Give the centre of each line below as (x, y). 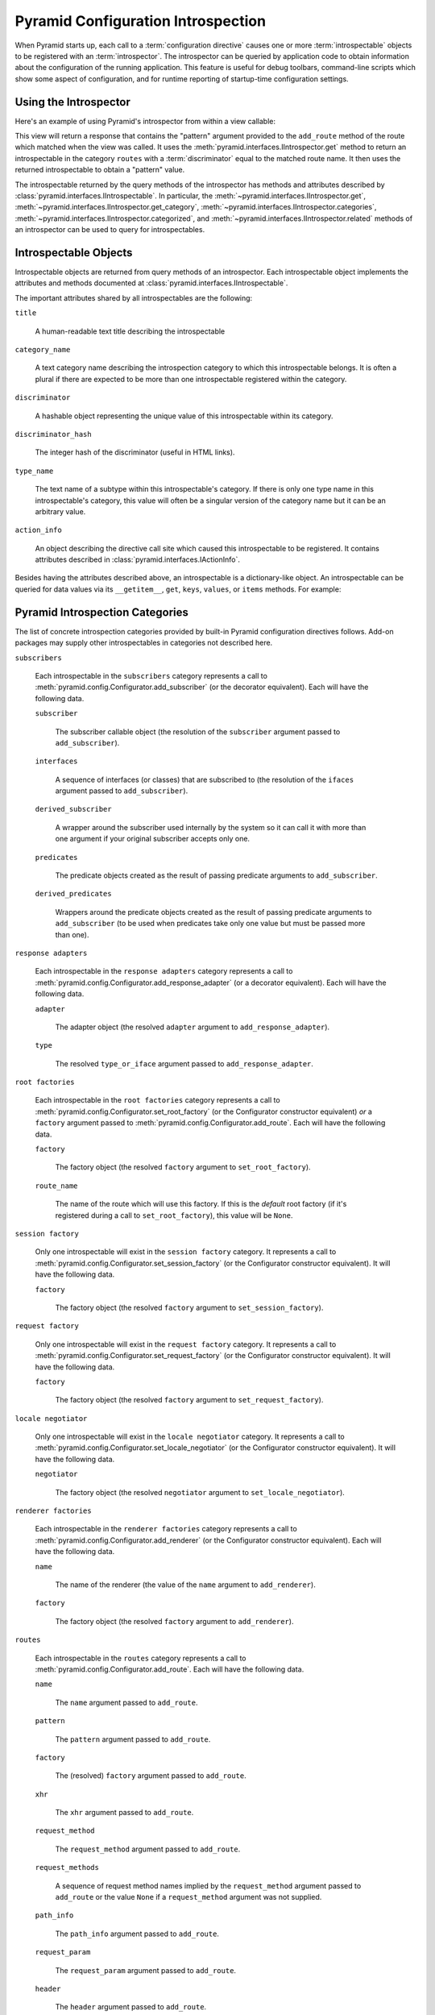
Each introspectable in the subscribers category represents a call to (151, 675)
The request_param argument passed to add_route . (146, 1970)
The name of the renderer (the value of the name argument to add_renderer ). (185, 1585)
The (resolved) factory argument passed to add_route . (151, 1776)
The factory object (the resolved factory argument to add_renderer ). (174, 1621)
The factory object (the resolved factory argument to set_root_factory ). (183, 1167)
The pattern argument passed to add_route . (133, 1739)
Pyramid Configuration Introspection (140, 21)
